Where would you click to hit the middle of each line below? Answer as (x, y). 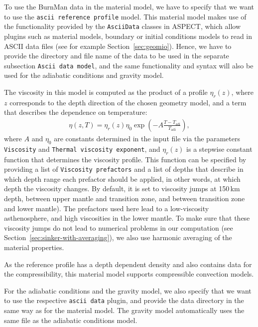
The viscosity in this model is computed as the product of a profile (106, 92)
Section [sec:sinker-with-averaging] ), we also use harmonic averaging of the (118, 237)
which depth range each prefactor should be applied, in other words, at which (122, 178)
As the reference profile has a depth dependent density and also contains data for (128, 264)
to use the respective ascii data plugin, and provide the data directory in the (124, 300)
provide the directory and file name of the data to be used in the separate (117, 56)
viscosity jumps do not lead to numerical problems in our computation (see (119, 227)
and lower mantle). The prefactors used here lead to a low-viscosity (107, 208)
